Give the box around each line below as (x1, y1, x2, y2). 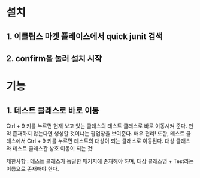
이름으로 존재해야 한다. (6, 165, 59, 172)
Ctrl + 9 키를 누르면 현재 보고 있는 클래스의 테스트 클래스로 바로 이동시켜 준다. (6, 122, 187, 129)
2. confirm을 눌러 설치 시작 (6, 53, 102, 64)
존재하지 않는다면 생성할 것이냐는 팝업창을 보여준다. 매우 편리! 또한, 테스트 (12, 129, 185, 137)
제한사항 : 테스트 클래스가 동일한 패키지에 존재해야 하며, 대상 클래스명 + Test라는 (6, 157, 194, 165)
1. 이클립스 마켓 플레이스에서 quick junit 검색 (6, 31, 163, 41)
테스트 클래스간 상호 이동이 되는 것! (12, 144, 94, 152)
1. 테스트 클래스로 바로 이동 (6, 105, 99, 116)
